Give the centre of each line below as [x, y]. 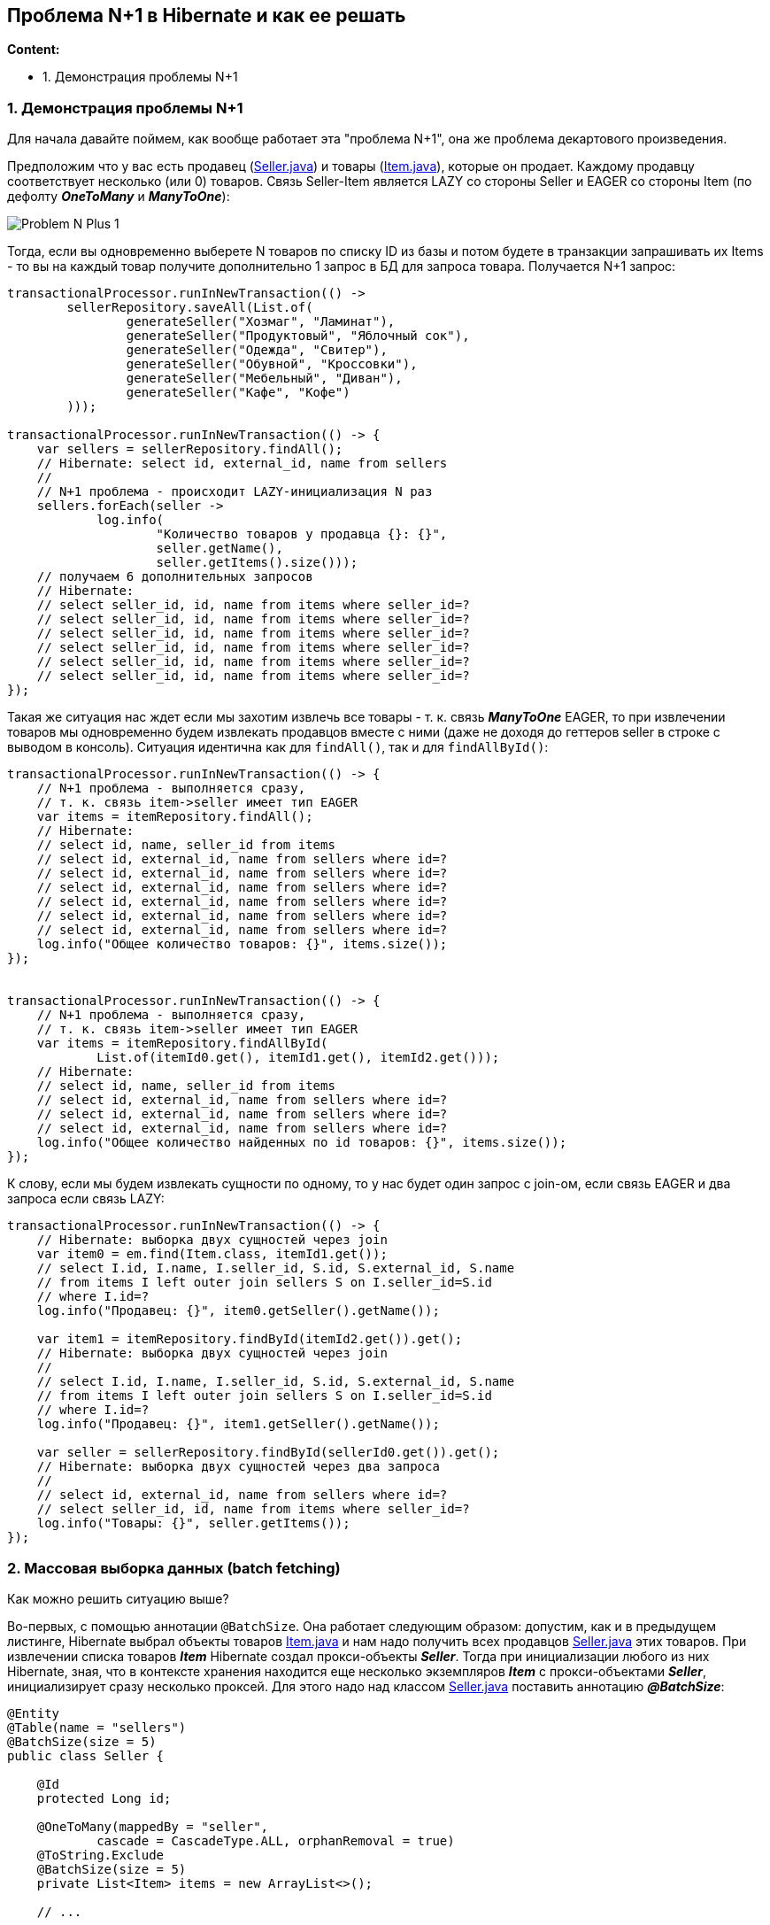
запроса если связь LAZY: [86, 1199]
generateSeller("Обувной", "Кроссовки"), [272, 364]
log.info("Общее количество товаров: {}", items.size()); [242, 944]
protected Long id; [104, 1798]
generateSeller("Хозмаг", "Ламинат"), [261, 322]
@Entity [34, 1713]
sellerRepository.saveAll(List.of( [190, 308]
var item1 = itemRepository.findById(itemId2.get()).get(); [250, 1339]
